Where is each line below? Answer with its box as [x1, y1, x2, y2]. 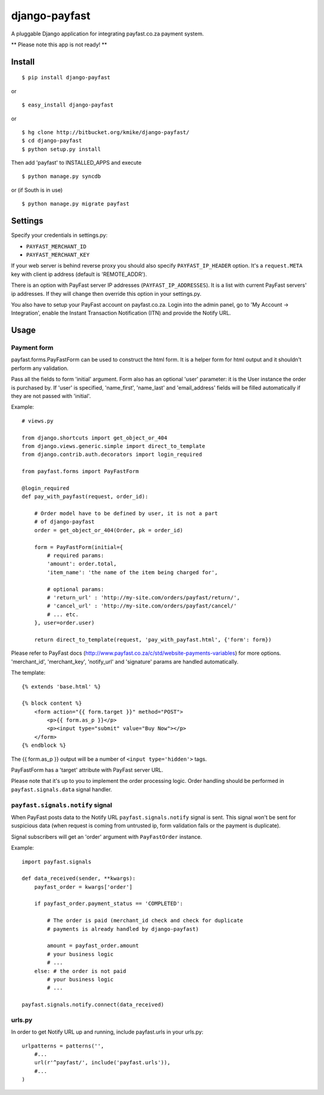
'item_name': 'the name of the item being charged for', [47, 569, 218, 575]
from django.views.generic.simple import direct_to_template [22, 443, 205, 449]
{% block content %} [22, 700, 82, 707]
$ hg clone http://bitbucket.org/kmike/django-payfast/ [22, 129, 190, 135]
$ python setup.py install [22, 146, 101, 153]
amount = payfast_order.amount [47, 942, 139, 949]
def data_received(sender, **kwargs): [22, 875, 136, 882]
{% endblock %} [22, 742, 67, 749]
